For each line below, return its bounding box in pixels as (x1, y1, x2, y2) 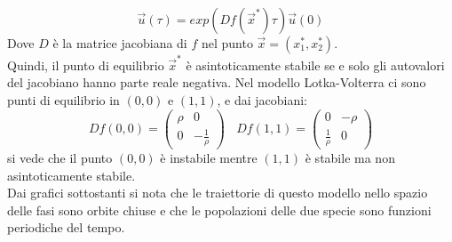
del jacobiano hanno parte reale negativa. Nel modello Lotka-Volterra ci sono (7, 73, 426, 92)
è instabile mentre (160, 148, 258, 166)
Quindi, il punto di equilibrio (7, 55, 164, 74)
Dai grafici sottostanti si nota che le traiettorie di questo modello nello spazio (7, 183, 428, 202)
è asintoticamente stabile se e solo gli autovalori (186, 55, 445, 74)
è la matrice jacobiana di (52, 34, 187, 52)
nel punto (201, 34, 253, 52)
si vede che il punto (7, 148, 113, 166)
